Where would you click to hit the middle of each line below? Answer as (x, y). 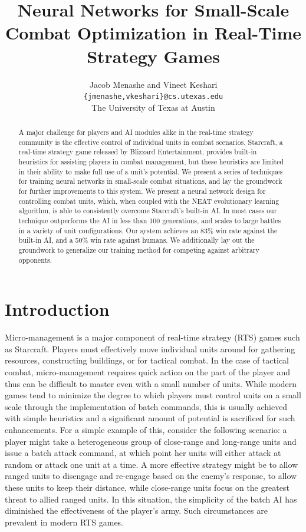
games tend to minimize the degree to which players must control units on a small (153, 395)
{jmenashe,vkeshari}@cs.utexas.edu (153, 97)
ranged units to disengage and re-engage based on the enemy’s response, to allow (151, 476)
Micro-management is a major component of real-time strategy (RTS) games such (152, 337)
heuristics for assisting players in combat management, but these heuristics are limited (151, 162)
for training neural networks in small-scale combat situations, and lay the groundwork (150, 181)
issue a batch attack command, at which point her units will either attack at (143, 453)
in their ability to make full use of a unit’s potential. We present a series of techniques (151, 171)
